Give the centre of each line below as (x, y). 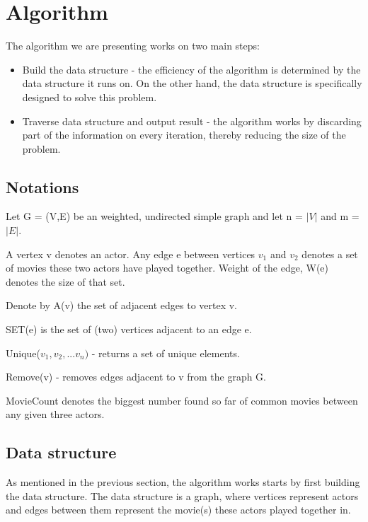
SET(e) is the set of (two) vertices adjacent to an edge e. (129, 329)
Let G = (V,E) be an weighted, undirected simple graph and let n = (154, 216)
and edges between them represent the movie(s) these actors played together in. (178, 510)
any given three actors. (55, 414)
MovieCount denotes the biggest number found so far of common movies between (182, 400)
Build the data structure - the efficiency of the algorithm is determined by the (191, 69)
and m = (340, 216)
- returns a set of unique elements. (166, 353)
